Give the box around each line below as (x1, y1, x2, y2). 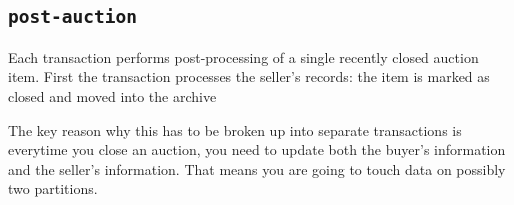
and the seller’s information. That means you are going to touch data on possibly (8, 158, 506, 179)
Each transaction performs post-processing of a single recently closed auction (8, 46, 479, 67)
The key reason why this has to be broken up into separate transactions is (8, 119, 462, 140)
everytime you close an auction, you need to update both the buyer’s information (8, 139, 506, 160)
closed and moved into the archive (8, 85, 217, 106)
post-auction (8, 6, 137, 28)
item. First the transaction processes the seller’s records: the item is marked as (8, 66, 490, 87)
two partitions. (8, 178, 98, 199)
